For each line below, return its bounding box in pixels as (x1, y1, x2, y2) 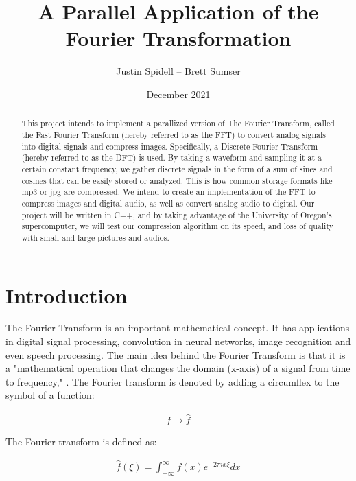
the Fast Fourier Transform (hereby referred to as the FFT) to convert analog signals (21, 128, 327, 140)
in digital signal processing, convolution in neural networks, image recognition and (5, 334, 351, 349)
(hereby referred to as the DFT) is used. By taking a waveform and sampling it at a (21, 152, 322, 163)
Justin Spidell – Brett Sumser (116, 64, 241, 78)
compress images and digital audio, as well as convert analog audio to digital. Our (21, 197, 315, 209)
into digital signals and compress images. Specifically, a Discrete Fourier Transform (21, 140, 318, 152)
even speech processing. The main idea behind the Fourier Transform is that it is (5, 347, 346, 362)
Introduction (5, 281, 128, 309)
